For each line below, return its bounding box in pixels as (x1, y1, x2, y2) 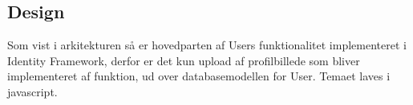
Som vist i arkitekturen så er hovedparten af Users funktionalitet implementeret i (7, 37, 407, 53)
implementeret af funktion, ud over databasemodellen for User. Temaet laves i (7, 68, 391, 84)
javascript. (7, 83, 58, 99)
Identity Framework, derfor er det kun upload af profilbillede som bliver (7, 52, 360, 68)
